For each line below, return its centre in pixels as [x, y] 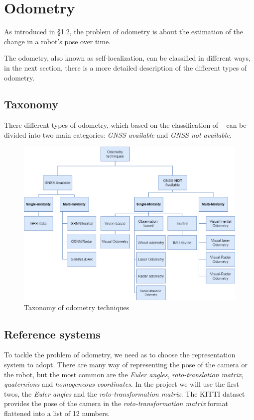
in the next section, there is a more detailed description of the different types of [126, 67]
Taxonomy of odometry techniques [77, 307]
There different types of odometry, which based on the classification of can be [125, 125]
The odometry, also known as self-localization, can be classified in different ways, [127, 58]
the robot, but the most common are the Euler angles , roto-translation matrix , [124, 374]
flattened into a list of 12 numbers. [57, 413]
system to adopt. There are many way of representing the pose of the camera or [126, 364]
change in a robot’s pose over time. [58, 41]
